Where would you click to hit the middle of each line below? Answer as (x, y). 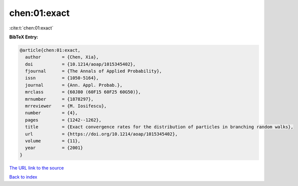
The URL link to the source (37, 168)
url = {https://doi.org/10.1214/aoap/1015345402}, (102, 134)
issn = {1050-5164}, (62, 78)
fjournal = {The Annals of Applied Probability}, (94, 71)
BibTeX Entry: (24, 37)
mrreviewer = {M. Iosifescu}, (66, 106)
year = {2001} (54, 148)
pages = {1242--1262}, (63, 120)
